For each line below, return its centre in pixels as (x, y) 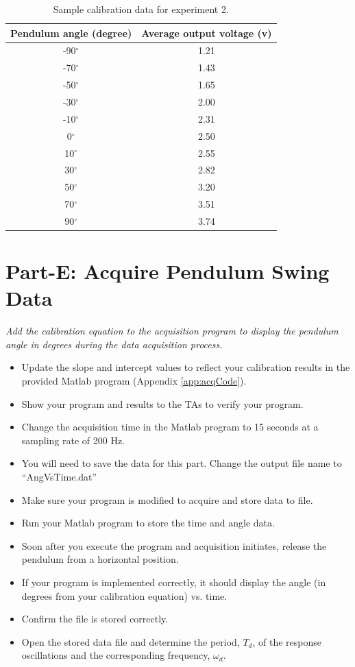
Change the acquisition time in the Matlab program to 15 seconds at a (170, 427)
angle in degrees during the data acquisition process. (114, 344)
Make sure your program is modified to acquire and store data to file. (167, 499)
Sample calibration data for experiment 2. (141, 9)
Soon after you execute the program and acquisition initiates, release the (174, 545)
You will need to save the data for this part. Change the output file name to (182, 463)
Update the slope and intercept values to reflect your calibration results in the (186, 367)
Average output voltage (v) (207, 33)
